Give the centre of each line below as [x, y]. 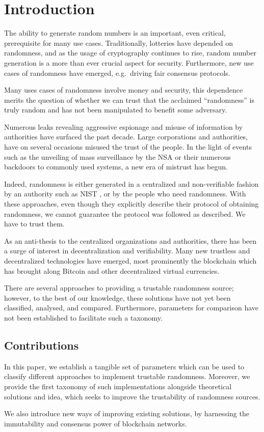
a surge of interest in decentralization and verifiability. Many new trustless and [127, 251]
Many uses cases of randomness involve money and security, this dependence [124, 90]
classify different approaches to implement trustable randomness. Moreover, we [127, 376]
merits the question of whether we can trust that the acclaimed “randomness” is [129, 99]
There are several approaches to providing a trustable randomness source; [119, 288]
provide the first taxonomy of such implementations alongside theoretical [118, 386]
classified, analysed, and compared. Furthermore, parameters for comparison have [131, 308]
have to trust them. [34, 224]
